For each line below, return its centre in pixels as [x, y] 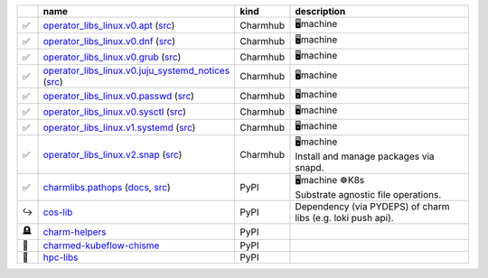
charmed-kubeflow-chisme [101, 246]
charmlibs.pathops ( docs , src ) [107, 187]
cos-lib [58, 212]
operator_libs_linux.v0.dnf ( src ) [109, 41]
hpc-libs [61, 257]
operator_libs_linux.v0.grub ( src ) [112, 57]
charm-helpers [75, 232]
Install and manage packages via [365, 156]
